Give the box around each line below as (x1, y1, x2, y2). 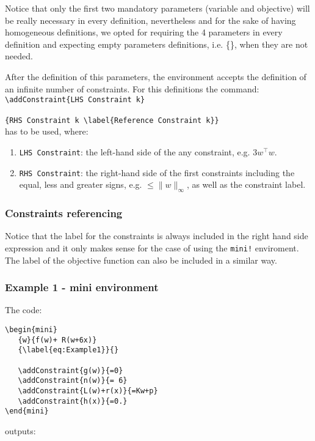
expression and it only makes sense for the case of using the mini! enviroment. (5, 241, 299, 254)
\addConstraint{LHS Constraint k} (5, 95, 145, 105)
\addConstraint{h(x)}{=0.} (18, 396, 128, 406)
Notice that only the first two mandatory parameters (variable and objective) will (5, 2, 310, 14)
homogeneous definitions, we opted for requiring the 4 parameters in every (5, 26, 283, 39)
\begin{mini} (5, 325, 57, 335)
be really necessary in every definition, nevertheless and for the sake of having (5, 13, 296, 26)
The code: (5, 303, 42, 316)
